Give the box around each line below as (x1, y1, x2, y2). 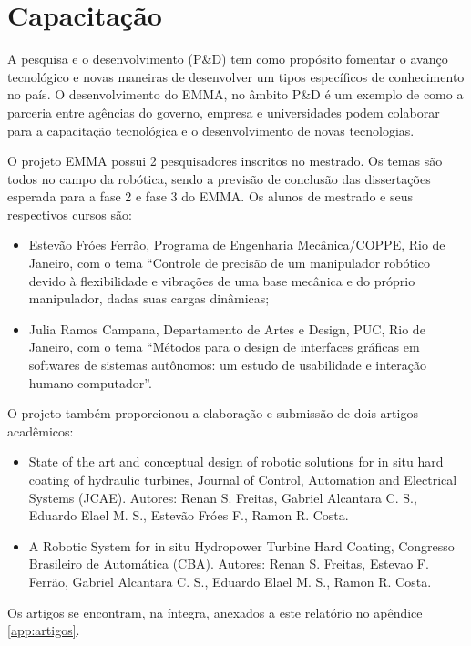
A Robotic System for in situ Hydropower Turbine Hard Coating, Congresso (28, 536, 455, 555)
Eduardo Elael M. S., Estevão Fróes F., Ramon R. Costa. (28, 506, 349, 525)
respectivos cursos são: (7, 204, 132, 223)
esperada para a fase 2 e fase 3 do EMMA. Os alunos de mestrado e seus (7, 187, 413, 206)
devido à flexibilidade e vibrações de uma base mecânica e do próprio (28, 271, 415, 290)
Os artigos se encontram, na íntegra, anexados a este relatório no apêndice (7, 602, 423, 621)
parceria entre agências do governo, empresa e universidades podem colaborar (7, 102, 440, 121)
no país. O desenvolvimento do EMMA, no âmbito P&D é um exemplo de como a (7, 85, 464, 104)
